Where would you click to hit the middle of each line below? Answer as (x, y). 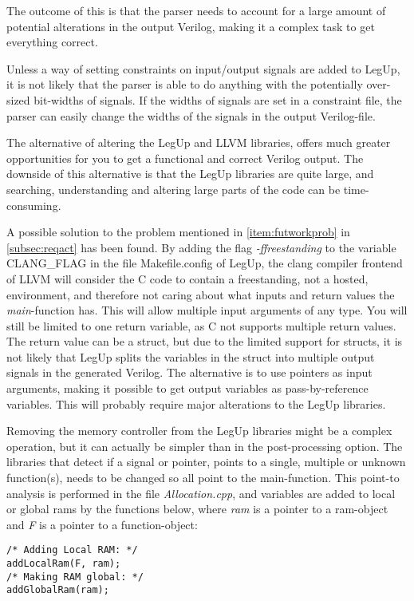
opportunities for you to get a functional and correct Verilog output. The (185, 158)
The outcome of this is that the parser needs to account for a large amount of (196, 10)
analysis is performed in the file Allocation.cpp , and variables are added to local (201, 493)
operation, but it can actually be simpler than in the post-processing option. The (205, 446)
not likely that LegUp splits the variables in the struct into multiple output (191, 356)
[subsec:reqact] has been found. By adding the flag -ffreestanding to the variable (201, 247)
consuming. (34, 205)
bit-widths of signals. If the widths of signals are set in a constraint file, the (218, 99)
